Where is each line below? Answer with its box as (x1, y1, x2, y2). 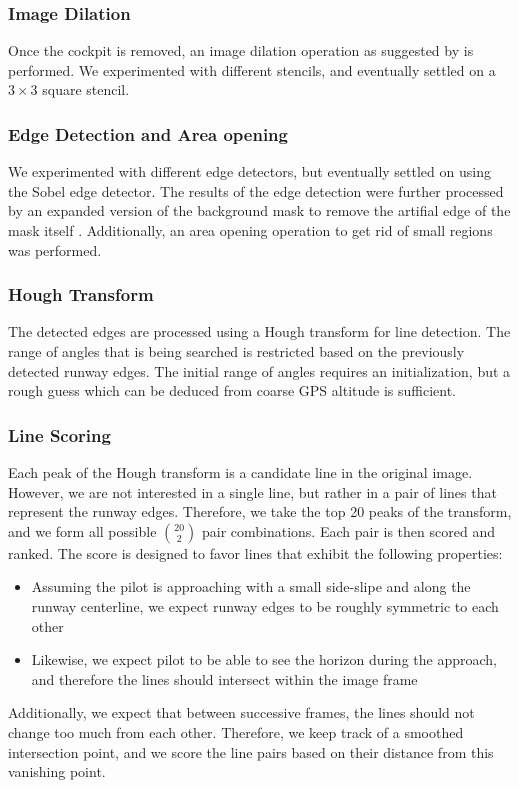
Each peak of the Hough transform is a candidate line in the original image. (8, 462, 473, 482)
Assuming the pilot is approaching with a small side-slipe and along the (31, 576, 471, 597)
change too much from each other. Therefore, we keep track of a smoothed (8, 721, 464, 742)
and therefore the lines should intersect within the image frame (31, 668, 418, 689)
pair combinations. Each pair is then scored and (201, 520, 495, 541)
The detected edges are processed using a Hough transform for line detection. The (8, 321, 511, 342)
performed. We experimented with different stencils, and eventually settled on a (8, 59, 496, 80)
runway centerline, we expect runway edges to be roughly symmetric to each (31, 595, 499, 616)
